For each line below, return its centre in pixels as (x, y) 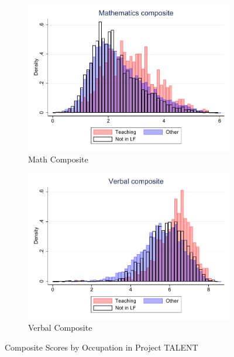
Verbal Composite (60, 327)
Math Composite (58, 159)
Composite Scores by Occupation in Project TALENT (101, 347)
